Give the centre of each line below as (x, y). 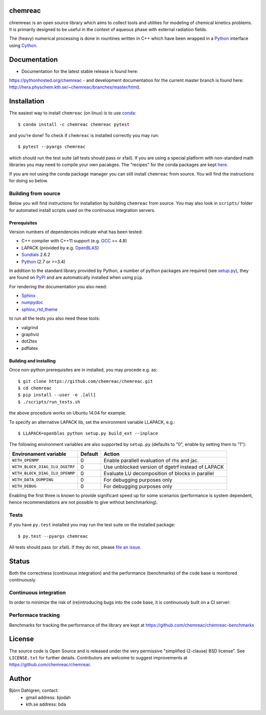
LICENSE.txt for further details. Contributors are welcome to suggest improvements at (98, 657)
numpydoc (32, 303)
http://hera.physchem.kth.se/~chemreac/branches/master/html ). (75, 87)
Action (112, 454)
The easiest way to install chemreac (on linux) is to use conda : (73, 113)
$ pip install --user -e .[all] (57, 395)
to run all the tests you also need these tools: (55, 318)
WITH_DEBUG (24, 486)
